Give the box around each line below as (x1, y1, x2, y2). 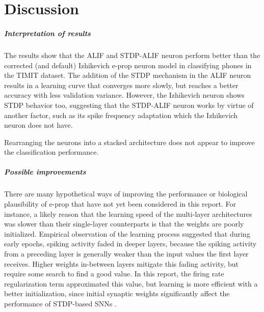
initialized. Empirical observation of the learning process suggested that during (4, 228, 250, 239)
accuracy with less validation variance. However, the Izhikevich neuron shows (4, 90, 245, 100)
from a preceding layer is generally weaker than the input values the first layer (4, 248, 249, 259)
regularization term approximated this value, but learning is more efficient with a (4, 278, 258, 289)
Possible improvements (4, 166, 86, 177)
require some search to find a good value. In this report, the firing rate (4, 268, 224, 279)
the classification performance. (4, 147, 99, 157)
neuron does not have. (4, 120, 73, 130)
